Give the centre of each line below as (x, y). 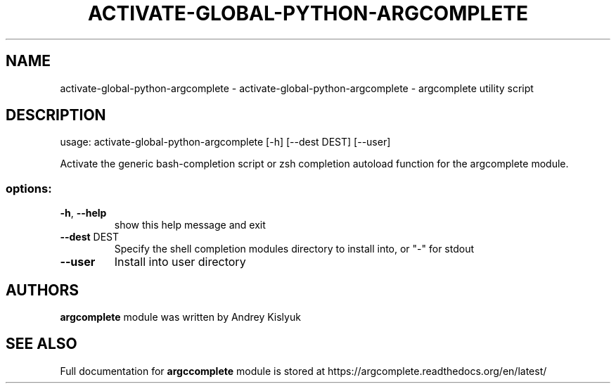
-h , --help (83, 213)
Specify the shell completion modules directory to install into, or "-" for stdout (294, 249)
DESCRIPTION (56, 115)
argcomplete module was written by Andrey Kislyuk (180, 317)
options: (29, 188)
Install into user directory (180, 262)
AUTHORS (43, 290)
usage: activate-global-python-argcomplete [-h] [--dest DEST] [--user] (225, 142)
